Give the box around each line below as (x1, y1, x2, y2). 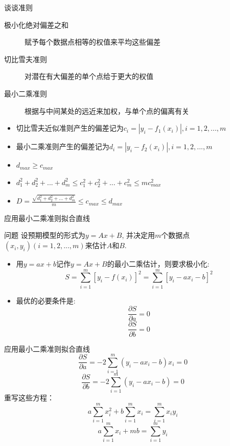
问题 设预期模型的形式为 (4, 230, 85, 240)
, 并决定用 (122, 230, 155, 240)
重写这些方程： (4, 392, 54, 403)
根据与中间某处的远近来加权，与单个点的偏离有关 (25, 105, 189, 116)
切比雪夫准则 (4, 53, 47, 64)
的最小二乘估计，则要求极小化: (107, 258, 210, 269)
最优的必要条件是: (16, 295, 76, 306)
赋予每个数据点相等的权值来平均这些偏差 (25, 36, 160, 47)
